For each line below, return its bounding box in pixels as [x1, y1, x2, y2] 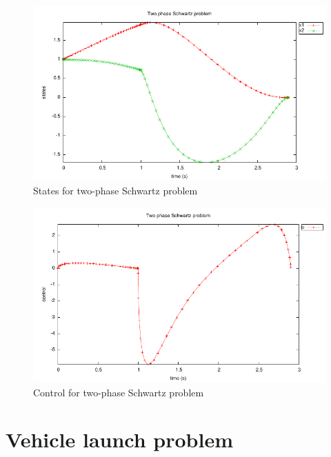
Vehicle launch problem [6, 425, 234, 454]
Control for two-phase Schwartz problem [33, 385, 204, 399]
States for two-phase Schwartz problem [33, 183, 198, 197]
